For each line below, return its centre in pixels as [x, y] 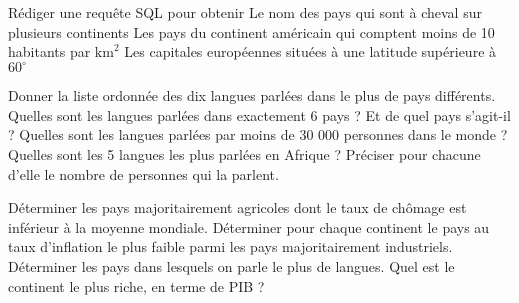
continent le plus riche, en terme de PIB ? [136, 285]
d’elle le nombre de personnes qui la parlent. [143, 173]
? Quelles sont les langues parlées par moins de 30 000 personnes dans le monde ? [258, 134]
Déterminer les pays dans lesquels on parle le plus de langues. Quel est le [231, 266]
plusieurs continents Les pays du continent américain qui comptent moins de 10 [251, 31]
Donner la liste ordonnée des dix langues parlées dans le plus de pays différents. [252, 95]
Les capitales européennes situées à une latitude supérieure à [310, 51]
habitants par [49, 51]
